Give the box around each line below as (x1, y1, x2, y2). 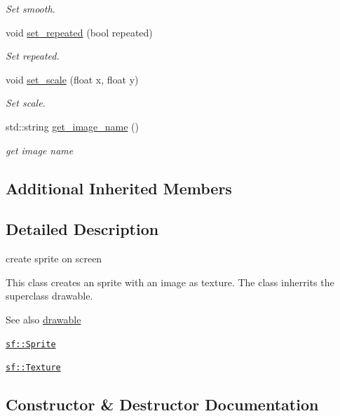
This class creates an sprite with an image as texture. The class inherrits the (6, 274, 334, 289)
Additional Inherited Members (6, 177, 232, 199)
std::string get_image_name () (6, 119, 139, 133)
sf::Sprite (6, 339, 56, 349)
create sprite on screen (6, 251, 102, 266)
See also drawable (6, 311, 81, 326)
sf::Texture (6, 363, 61, 373)
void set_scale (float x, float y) (6, 72, 139, 86)
